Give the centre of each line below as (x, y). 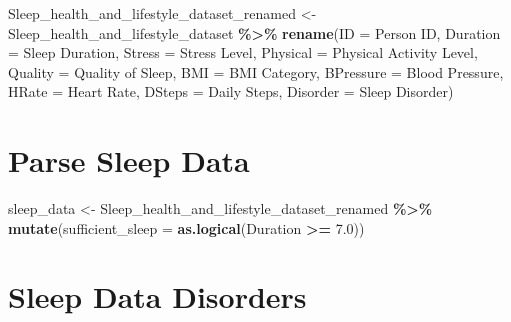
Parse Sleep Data (129, 160)
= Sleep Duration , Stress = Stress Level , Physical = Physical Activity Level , (243, 52)
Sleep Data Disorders (157, 296)
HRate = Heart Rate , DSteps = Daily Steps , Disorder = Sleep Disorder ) (231, 91)
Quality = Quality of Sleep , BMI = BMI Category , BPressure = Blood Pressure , (256, 71)
